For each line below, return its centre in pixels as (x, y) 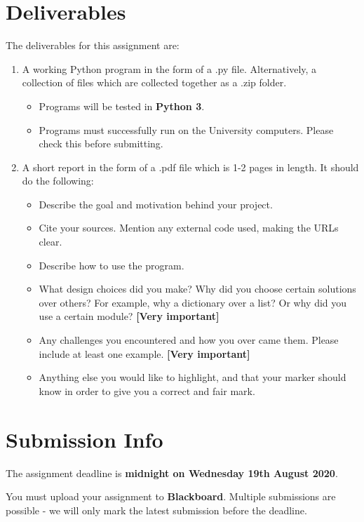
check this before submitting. (101, 143)
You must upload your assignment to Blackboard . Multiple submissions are (171, 496)
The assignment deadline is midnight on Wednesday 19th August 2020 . (172, 473)
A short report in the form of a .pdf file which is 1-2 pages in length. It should (190, 167)
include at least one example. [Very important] (144, 353)
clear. (50, 242)
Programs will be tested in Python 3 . (122, 106)
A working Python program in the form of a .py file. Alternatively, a (169, 68)
